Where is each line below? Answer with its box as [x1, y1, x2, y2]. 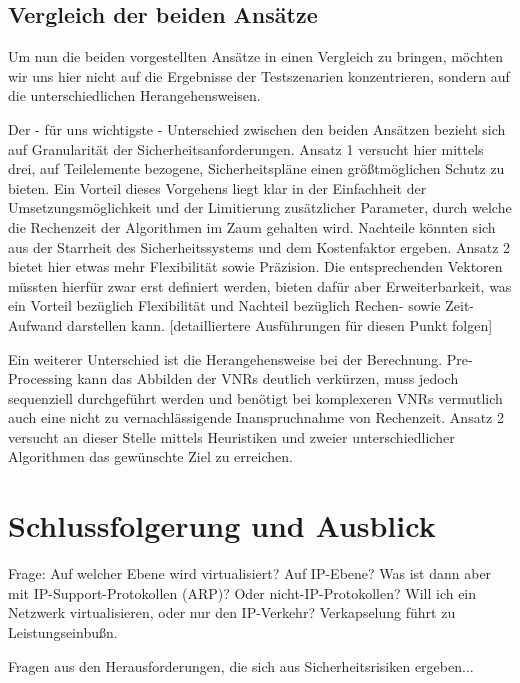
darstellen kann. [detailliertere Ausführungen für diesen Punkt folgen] [67, 314, 493, 335]
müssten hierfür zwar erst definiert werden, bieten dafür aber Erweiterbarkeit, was [8, 275, 512, 296]
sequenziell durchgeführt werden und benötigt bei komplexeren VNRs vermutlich [8, 387, 503, 408]
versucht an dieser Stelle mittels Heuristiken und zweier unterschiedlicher [8, 426, 455, 447]
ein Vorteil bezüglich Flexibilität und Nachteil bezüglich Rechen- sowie [8, 295, 441, 316]
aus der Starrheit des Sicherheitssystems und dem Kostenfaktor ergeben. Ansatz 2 [8, 236, 511, 257]
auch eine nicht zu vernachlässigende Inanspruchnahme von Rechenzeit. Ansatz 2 [8, 407, 504, 428]
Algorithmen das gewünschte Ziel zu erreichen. [8, 446, 293, 467]
